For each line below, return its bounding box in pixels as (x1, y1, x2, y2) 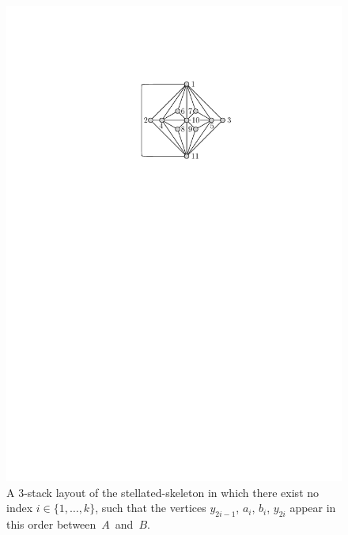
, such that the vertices (95, 499, 206, 516)
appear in (289, 499, 336, 516)
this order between (6, 515, 96, 532)
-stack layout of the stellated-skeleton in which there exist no (24, 484, 320, 500)
